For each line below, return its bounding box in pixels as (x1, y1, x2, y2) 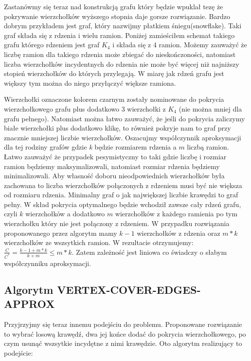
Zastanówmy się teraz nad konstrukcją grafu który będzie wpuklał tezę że (4, 1, 223, 11)
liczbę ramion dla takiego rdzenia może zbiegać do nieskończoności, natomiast (4, 49, 236, 59)
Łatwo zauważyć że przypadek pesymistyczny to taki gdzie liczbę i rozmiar (4, 151, 227, 161)
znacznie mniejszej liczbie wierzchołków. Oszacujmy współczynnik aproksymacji (4, 132, 241, 142)
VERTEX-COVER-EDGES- (57, 282, 201, 297)
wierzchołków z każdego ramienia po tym (115, 209, 238, 219)
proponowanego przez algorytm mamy (4, 228, 117, 238)
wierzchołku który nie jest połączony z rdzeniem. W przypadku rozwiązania (4, 218, 230, 228)
